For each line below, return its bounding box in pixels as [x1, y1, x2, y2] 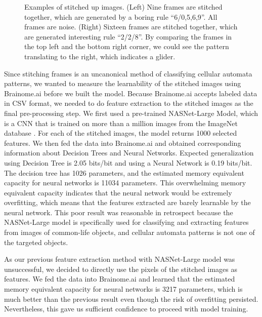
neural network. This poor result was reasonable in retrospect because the [4, 207, 233, 217]
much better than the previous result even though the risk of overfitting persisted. [4, 293, 258, 304]
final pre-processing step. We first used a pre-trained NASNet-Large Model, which [4, 107, 258, 118]
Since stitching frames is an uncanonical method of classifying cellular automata [4, 68, 252, 78]
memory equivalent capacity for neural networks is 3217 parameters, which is [4, 284, 243, 294]
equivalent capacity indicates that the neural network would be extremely [4, 187, 232, 197]
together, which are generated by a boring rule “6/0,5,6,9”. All [24, 11, 217, 22]
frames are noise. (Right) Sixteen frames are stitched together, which [24, 21, 238, 32]
